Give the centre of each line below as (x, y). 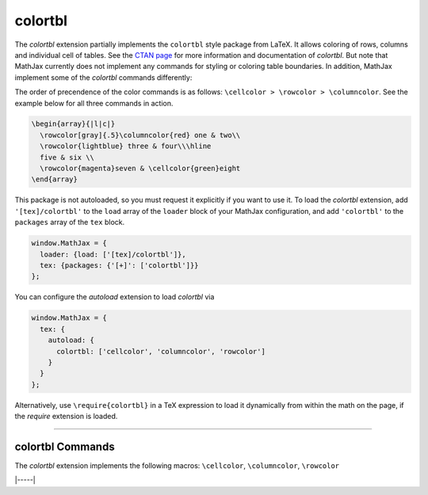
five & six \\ (67, 157)
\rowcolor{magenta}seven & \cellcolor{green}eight (140, 169)
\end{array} (55, 179)
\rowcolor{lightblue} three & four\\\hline (126, 146)
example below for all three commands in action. (94, 103)
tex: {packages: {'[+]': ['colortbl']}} (119, 265)
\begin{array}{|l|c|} (73, 124)
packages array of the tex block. (70, 223)
